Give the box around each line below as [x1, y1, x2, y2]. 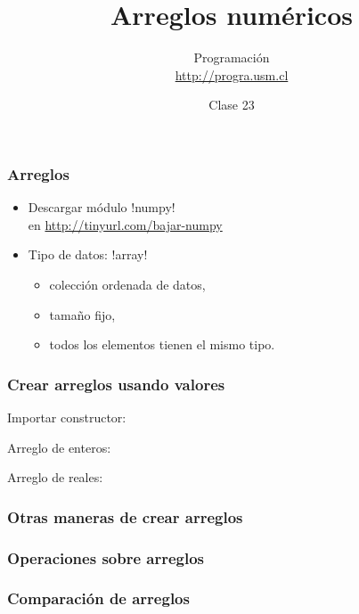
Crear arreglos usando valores [7, 372, 225, 395]
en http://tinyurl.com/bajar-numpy [28, 215, 223, 233]
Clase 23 [208, 95, 255, 114]
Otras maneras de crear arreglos [7, 505, 243, 528]
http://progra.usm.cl [175, 65, 289, 84]
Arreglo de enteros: [7, 438, 111, 456]
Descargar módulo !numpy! [28, 198, 175, 217]
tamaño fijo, [49, 305, 116, 323]
